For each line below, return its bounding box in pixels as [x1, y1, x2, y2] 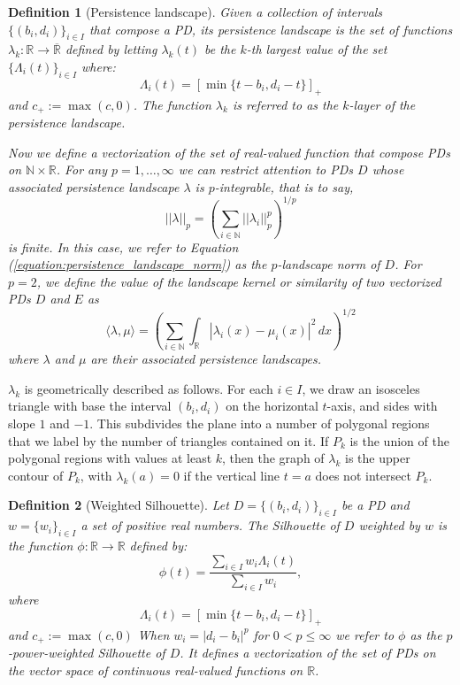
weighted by [358, 516, 420, 535]
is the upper [345, 449, 410, 467]
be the [203, 40, 236, 58]
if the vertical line [183, 466, 280, 484]
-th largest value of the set [246, 40, 387, 58]
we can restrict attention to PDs [178, 160, 354, 179]
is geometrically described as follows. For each [24, 379, 273, 397]
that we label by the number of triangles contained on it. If [8, 431, 329, 450]
